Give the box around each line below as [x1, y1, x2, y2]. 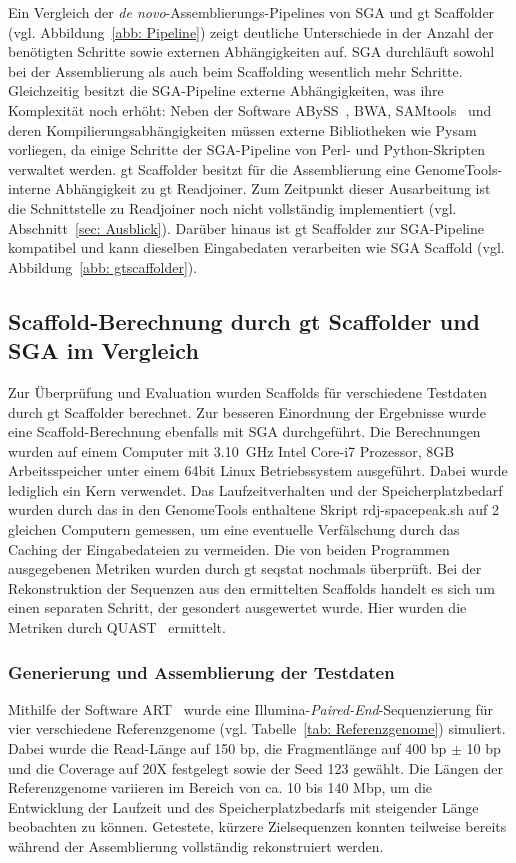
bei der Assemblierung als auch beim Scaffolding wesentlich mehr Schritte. [8, 60, 463, 81]
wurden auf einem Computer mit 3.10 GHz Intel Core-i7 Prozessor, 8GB [8, 440, 455, 461]
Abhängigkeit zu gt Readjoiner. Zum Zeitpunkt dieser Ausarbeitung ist [55, 178, 491, 199]
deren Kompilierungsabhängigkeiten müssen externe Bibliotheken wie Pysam [8, 119, 477, 140]
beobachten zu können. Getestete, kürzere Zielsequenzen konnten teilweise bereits [8, 816, 507, 837]
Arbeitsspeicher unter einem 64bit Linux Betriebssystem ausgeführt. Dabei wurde [8, 460, 508, 481]
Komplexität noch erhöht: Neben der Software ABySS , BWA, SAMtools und [8, 99, 492, 120]
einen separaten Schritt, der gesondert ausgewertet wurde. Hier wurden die [8, 597, 467, 618]
